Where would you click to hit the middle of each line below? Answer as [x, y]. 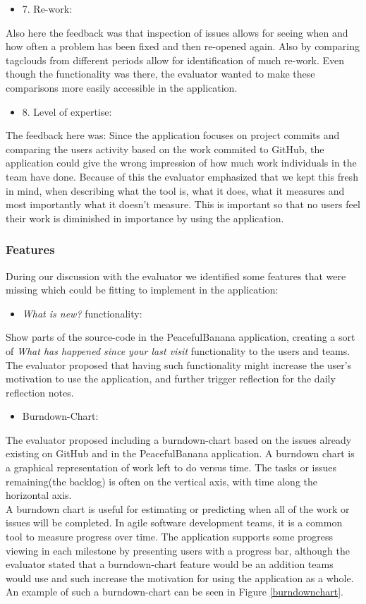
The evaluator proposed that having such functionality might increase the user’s [179, 364]
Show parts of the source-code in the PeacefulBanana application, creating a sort [181, 337]
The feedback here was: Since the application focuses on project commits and [173, 135]
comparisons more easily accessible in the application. [122, 87]
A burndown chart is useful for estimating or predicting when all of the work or [178, 508]
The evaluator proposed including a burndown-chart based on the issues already [179, 439]
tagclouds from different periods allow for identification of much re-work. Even [175, 60]
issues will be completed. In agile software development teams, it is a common [174, 523]
